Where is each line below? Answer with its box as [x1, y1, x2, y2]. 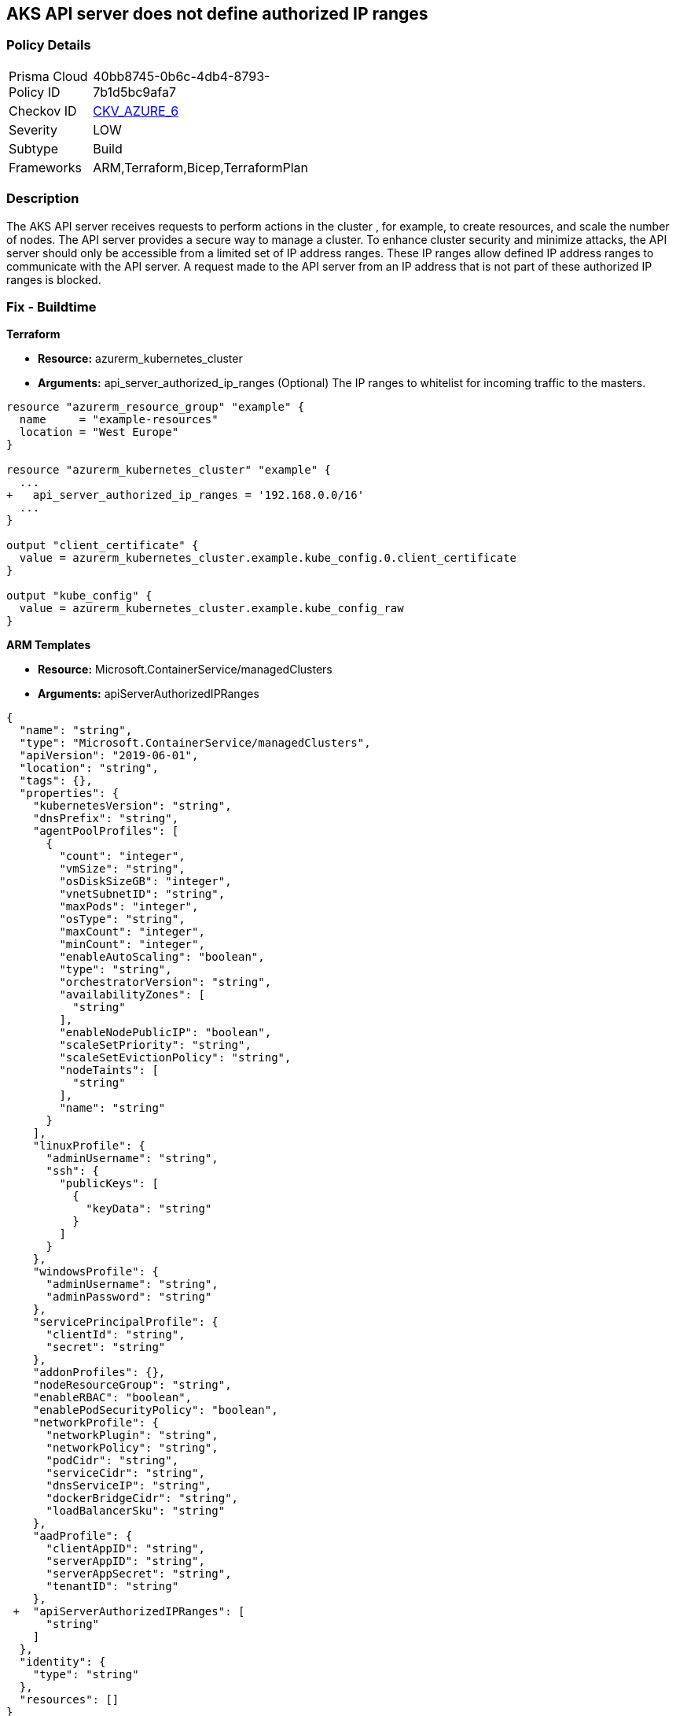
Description [6, 190, 79, 207]
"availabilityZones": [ [59, 988, 205, 1002]
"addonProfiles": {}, [32, 1366, 166, 1379]
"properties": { [19, 787, 119, 800]
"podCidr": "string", [46, 1454, 179, 1467]
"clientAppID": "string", [46, 1542, 205, 1555]
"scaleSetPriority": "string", [59, 1039, 252, 1052]
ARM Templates [6, 638, 91, 652]
